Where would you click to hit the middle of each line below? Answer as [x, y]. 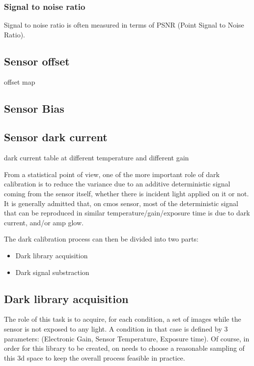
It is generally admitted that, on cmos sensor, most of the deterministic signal [121, 203]
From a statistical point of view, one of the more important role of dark [112, 174]
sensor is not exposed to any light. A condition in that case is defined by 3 [116, 328]
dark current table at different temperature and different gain [97, 158]
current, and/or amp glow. [44, 222]
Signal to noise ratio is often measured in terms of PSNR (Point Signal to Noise [124, 25]
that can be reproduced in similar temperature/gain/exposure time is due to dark [127, 213]
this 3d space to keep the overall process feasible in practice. [95, 357]
